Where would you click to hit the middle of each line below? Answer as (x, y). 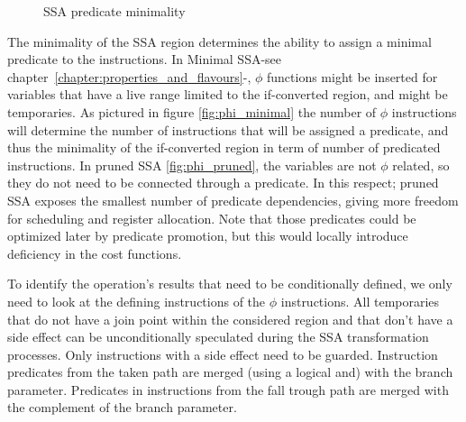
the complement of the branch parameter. (122, 407)
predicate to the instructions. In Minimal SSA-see (145, 59)
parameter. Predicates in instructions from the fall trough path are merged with (228, 389)
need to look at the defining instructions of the (137, 301)
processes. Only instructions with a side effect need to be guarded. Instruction (223, 354)
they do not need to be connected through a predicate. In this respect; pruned (223, 183)
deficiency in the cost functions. (95, 253)
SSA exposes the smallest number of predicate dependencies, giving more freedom (233, 200)
